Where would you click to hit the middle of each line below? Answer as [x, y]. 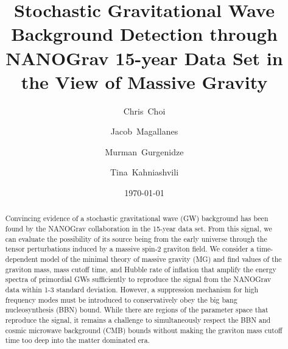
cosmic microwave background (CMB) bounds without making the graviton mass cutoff [144, 330]
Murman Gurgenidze [144, 151]
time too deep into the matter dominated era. [78, 340]
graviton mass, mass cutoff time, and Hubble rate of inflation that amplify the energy [141, 269]
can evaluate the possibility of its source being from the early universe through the [136, 238]
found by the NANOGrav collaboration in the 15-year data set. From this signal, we [139, 229]
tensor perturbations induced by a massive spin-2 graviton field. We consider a [130, 249]
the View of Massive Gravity [144, 81]
